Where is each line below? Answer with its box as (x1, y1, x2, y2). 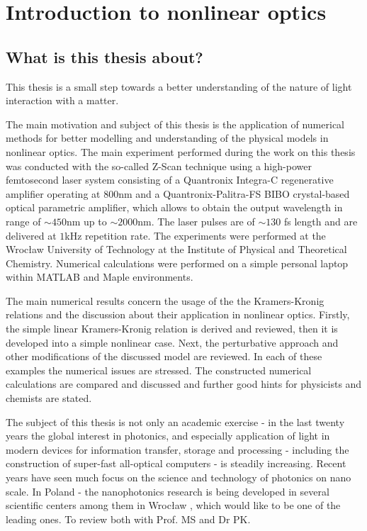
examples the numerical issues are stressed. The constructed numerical (6, 362, 312, 377)
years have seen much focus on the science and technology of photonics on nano (6, 470, 351, 485)
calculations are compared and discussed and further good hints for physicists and (6, 376, 362, 391)
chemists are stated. (6, 391, 92, 406)
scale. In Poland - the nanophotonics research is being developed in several (6, 484, 329, 498)
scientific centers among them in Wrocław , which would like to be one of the (6, 498, 341, 513)
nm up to (66, 213, 107, 228)
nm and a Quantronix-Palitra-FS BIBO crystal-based (118, 186, 350, 201)
